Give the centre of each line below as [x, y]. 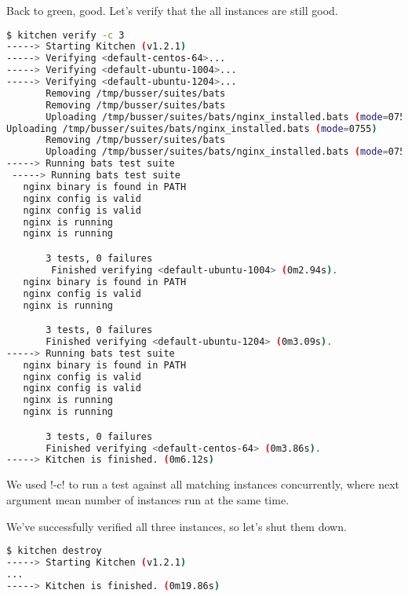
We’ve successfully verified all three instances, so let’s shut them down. [177, 526]
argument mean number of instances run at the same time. [148, 499]
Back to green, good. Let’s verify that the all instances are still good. [172, 10]
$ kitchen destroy [54, 551]
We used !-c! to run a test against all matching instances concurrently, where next [203, 484]
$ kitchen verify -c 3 [66, 35]
